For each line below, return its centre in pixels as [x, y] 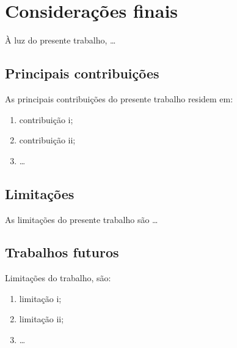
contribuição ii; [47, 140]
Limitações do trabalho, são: [58, 278]
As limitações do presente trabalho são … [82, 219]
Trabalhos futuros [62, 252]
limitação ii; [42, 319]
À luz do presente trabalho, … [60, 40]
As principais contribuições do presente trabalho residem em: [119, 98]
